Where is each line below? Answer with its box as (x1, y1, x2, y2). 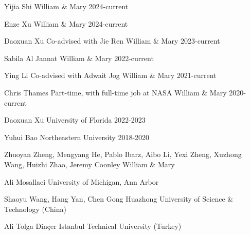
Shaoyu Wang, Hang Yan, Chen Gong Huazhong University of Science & (4, 193, 234, 204)
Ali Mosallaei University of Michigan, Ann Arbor (4, 176, 159, 187)
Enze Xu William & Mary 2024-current (4, 18, 128, 29)
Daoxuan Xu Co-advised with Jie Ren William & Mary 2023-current (4, 35, 220, 46)
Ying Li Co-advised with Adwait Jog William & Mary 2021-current (4, 70, 217, 81)
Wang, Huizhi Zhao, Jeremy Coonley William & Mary (4, 159, 175, 169)
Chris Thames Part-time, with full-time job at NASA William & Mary (4, 87, 227, 97)
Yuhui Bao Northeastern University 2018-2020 (4, 131, 150, 142)
